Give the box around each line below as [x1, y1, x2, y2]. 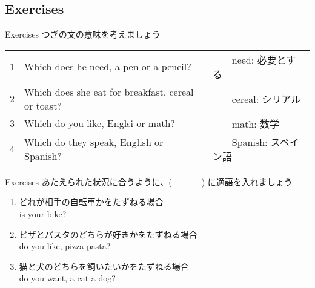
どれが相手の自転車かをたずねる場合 [19, 195, 164, 208]
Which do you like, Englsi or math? [24, 116, 175, 131]
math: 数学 [231, 116, 279, 131]
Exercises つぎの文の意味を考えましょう [5, 28, 161, 41]
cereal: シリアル [231, 91, 301, 106]
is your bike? [19, 207, 67, 220]
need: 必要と [231, 52, 287, 67]
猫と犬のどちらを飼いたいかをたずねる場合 [19, 260, 189, 272]
